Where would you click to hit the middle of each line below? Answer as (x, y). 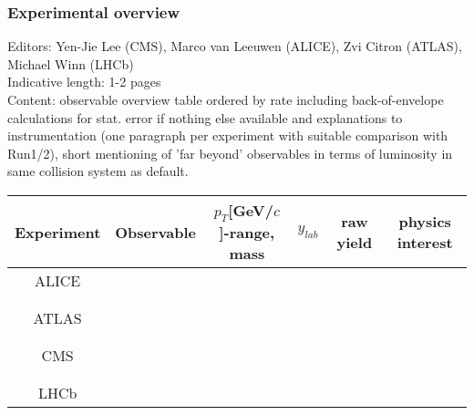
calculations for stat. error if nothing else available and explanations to (205, 117)
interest (425, 243)
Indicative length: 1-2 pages (84, 82)
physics (425, 222)
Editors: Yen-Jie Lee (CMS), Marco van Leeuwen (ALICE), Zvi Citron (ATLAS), (235, 46)
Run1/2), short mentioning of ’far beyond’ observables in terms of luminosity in (230, 153)
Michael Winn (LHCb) (71, 63)
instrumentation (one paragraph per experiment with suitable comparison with (228, 135)
